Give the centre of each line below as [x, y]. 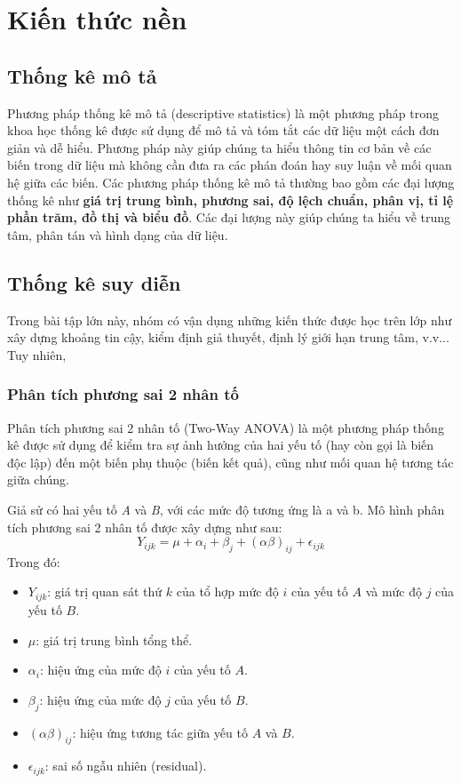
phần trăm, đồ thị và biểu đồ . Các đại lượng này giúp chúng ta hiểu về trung [229, 217]
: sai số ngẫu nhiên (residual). [126, 766]
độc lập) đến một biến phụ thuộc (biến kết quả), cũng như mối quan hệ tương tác [230, 462]
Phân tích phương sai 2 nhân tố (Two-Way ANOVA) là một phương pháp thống [226, 427]
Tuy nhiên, [37, 354]
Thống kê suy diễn [94, 282]
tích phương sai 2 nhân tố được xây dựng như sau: [145, 527]
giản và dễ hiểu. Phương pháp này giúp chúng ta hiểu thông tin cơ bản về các [219, 147]
